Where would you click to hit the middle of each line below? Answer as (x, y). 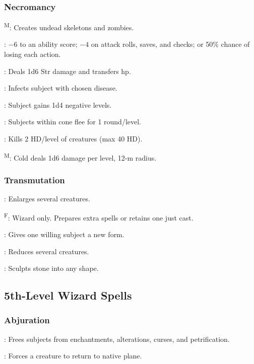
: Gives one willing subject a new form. (64, 234)
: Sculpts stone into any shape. (51, 268)
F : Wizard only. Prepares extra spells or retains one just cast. (99, 216)
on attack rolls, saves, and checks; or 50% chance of (170, 44)
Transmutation (35, 179)
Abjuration (27, 320)
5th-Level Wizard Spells (68, 295)
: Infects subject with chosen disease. (61, 88)
